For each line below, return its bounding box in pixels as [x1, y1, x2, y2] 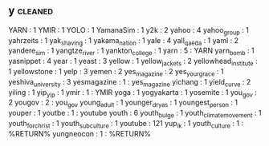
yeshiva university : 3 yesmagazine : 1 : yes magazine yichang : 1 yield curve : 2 [8, 77, 251, 89]
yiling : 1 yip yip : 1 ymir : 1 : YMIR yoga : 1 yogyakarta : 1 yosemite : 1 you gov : [8, 87, 257, 99]
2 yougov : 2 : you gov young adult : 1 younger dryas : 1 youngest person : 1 [8, 97, 238, 109]
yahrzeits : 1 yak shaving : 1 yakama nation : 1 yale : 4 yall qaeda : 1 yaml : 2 [8, 35, 239, 47]
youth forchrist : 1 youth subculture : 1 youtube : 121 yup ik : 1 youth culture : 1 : [8, 118, 243, 130]
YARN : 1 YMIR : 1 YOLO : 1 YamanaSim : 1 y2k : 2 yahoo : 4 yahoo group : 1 [8, 25, 249, 37]
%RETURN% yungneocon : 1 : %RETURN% [8, 128, 151, 138]
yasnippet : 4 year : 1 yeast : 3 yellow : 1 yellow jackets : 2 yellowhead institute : [8, 57, 259, 68]
